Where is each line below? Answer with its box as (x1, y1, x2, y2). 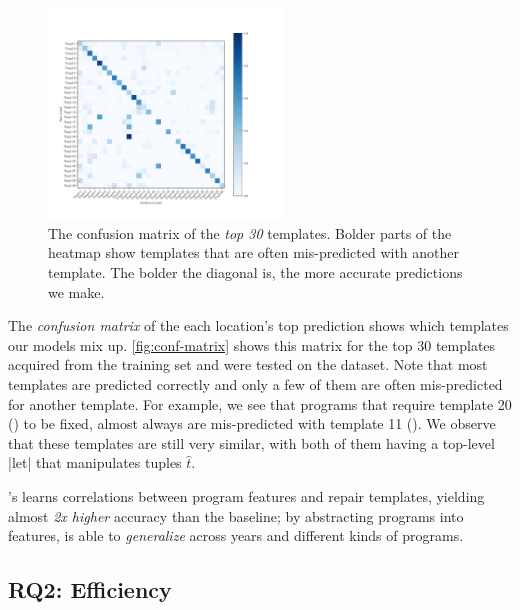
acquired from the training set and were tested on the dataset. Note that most (8, 354, 488, 375)
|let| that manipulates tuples (8, 452, 182, 473)
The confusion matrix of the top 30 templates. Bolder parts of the (48, 222, 452, 243)
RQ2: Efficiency (8, 574, 172, 605)
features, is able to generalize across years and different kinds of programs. (8, 525, 464, 546)
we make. (48, 281, 105, 302)
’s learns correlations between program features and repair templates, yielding (8, 485, 485, 506)
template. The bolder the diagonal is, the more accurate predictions (48, 261, 463, 282)
